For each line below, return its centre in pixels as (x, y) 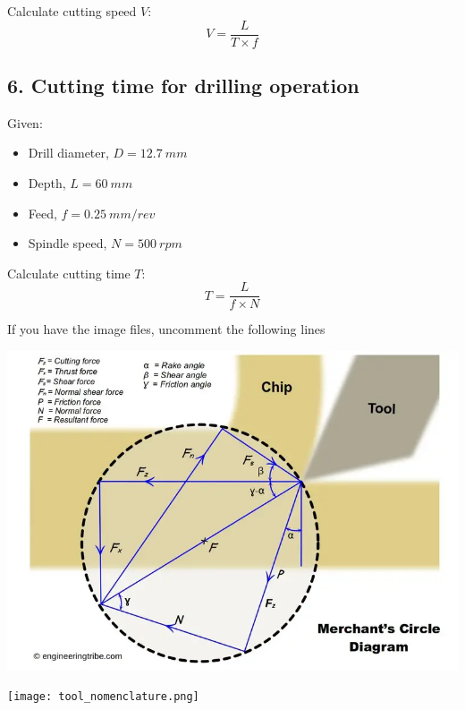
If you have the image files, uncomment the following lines (166, 329)
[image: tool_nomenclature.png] (103, 697)
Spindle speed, (68, 243)
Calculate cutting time (69, 273)
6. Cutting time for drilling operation (183, 86)
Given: (25, 122)
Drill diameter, (68, 153)
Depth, (47, 183)
